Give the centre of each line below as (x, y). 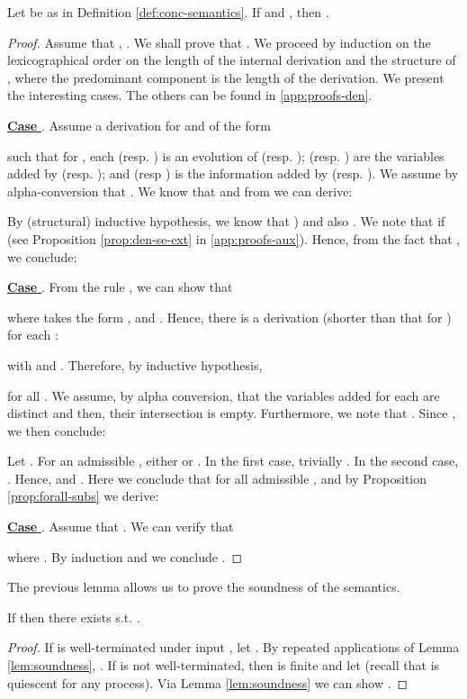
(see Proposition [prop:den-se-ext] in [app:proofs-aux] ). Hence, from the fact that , (234, 238)
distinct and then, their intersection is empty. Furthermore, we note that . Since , (232, 413)
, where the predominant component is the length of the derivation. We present (226, 77)
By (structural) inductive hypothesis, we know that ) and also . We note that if (226, 221)
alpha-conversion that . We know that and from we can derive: (180, 191)
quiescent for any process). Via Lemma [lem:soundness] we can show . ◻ (208, 682)
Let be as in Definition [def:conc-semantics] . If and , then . (168, 12)
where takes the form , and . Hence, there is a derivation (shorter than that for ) (229, 317)
